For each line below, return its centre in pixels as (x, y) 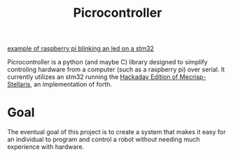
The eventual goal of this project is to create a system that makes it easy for (116, 132)
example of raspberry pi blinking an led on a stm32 (81, 49)
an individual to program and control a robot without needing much (104, 139)
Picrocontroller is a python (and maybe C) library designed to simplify (107, 62)
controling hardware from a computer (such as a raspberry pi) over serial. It (116, 70)
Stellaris (19, 85)
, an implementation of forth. (71, 85)
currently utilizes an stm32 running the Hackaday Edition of (93, 77)
